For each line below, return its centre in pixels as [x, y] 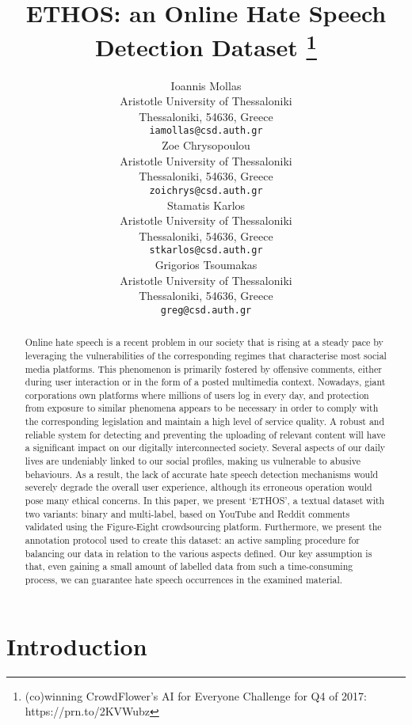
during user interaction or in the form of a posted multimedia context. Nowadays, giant [205, 382]
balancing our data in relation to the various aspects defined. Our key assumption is [198, 553]
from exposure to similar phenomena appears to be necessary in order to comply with [202, 408]
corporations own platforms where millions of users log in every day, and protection [197, 395]
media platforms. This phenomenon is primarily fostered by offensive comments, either [203, 368]
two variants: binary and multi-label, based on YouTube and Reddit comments [187, 513]
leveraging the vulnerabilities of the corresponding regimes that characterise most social [206, 355]
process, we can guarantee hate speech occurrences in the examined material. [184, 579]
